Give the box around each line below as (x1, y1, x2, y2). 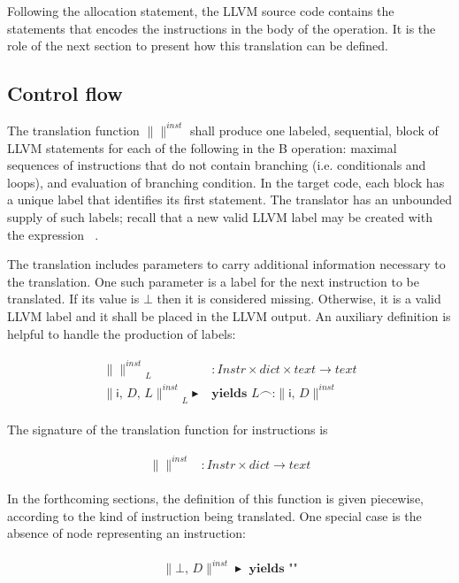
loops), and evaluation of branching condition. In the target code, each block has (7, 173, 445, 191)
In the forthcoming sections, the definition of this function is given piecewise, (7, 488, 424, 507)
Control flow (7, 80, 123, 107)
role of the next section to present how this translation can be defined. (7, 36, 388, 55)
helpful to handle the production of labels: (7, 324, 236, 342)
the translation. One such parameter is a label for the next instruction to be (7, 272, 420, 290)
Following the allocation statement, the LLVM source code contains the (7, 2, 394, 19)
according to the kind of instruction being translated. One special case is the (7, 506, 422, 525)
